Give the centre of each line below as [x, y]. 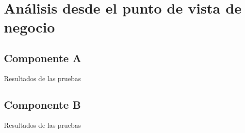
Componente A [43, 58]
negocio [30, 27]
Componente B [42, 104]
